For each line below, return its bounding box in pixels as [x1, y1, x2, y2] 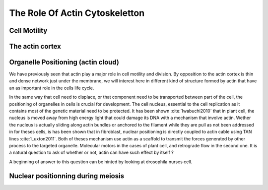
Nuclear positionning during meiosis [9, 172, 124, 180]
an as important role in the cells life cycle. [9, 85, 94, 91]
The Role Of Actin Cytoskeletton [9, 7, 145, 18]
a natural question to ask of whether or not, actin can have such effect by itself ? [9, 149, 174, 156]
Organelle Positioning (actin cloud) [9, 58, 119, 66]
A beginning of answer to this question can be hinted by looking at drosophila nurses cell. [9, 159, 193, 165]
